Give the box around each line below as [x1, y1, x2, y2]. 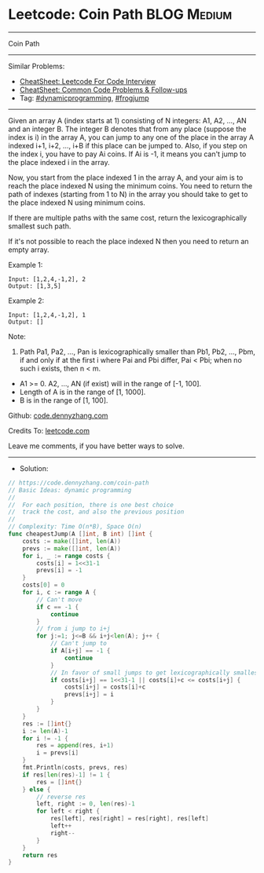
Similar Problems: [8, 61, 65, 71]
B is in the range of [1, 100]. [19, 395, 108, 405]
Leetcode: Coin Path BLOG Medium [8, 5, 233, 24]
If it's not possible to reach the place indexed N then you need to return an [8, 236, 249, 246]
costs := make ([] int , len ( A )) [22, 537, 122, 545]
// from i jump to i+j [36, 625, 111, 633]
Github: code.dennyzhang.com [8, 411, 108, 420]
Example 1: [8, 260, 43, 269]
